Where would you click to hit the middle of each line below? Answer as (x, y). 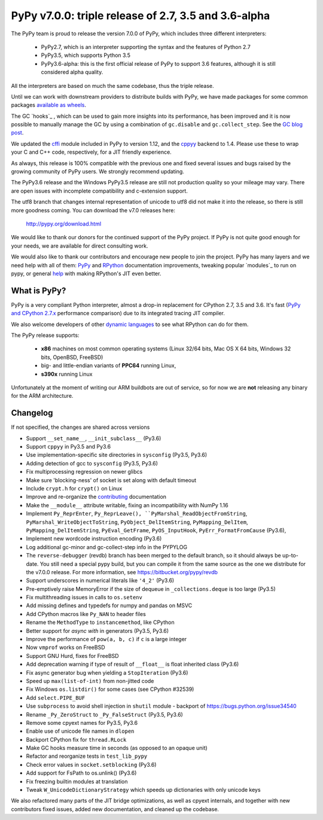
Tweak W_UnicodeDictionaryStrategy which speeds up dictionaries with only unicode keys (143, 790)
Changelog (32, 413)
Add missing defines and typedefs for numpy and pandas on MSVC (109, 606)
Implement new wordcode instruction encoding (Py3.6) (94, 539)
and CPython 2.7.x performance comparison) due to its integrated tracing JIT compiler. (118, 313)
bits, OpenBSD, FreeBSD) (72, 357)
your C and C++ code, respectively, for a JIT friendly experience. (91, 152)
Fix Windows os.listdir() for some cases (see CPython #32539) (110, 689)
